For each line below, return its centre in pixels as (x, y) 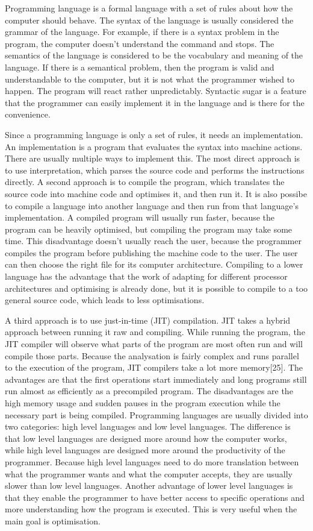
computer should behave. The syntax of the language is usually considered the (149, 20)
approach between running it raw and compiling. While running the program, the (155, 332)
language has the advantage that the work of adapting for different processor (146, 276)
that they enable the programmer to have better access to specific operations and (155, 497)
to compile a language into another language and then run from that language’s (152, 205)
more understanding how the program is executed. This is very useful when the (151, 509)
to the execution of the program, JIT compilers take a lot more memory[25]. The (154, 367)
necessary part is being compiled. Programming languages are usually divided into (156, 414)
